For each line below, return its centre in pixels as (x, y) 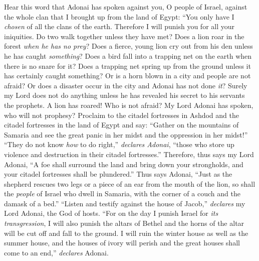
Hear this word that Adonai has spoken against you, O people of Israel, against (126, 7)
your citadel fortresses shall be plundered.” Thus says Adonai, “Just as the (118, 174)
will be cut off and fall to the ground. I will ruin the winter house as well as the (126, 233)
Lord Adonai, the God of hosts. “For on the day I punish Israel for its (111, 213)
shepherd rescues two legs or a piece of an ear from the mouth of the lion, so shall (130, 183)
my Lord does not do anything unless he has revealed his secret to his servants (124, 95)
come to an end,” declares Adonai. (56, 252)
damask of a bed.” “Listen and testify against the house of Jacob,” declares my (125, 203)
